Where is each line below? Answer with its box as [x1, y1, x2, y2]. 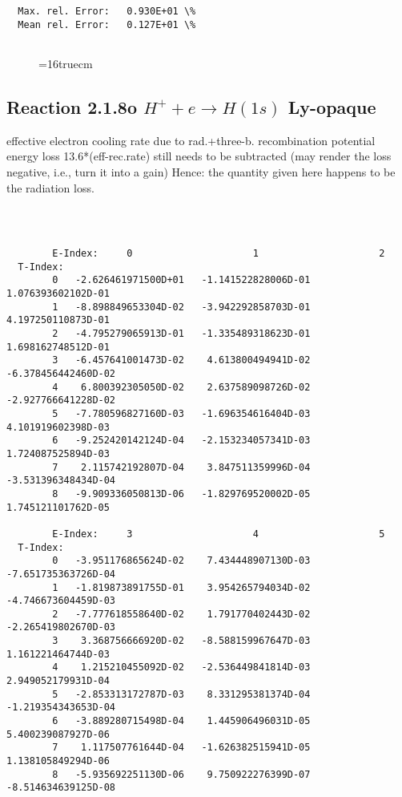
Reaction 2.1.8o [6, 94, 137, 119]
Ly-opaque [287, 94, 376, 119]
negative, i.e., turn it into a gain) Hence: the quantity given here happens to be [6, 163, 396, 180]
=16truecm [38, 55, 93, 71]
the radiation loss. [6, 179, 94, 196]
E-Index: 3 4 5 [52, 528, 385, 540]
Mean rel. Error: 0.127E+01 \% [18, 18, 196, 30]
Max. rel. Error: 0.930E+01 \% [18, 6, 196, 17]
